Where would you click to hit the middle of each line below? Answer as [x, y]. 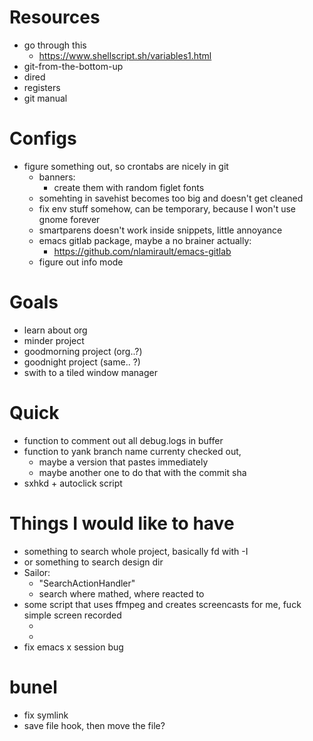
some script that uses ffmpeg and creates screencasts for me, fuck [162, 604]
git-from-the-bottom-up [73, 66]
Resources [55, 17]
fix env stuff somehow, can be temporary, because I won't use [167, 208]
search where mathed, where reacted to [121, 593]
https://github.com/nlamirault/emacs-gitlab [142, 251]
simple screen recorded [72, 615]
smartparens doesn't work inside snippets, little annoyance [160, 230]
